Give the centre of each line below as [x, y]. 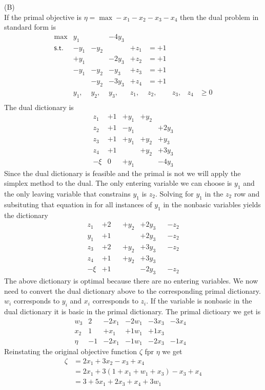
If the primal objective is [43, 17]
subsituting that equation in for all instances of [78, 204]
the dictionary [26, 215]
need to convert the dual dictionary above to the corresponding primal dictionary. [132, 290]
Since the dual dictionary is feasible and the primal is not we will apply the [123, 173]
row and [247, 193]
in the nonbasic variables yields [212, 204]
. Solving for [174, 193]
